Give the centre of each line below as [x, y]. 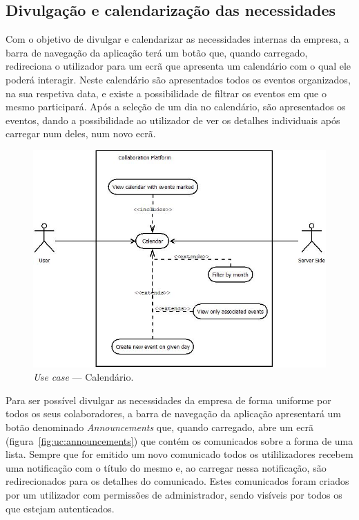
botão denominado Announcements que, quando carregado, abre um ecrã [160, 427]
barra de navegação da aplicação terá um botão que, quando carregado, [157, 52]
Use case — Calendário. [84, 377]
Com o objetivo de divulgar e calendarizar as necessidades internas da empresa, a [177, 39]
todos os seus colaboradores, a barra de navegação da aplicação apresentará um [173, 413]
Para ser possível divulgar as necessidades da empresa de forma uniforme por [168, 400]
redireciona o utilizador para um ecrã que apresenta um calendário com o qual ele [178, 66]
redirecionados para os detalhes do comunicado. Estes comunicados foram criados [177, 481]
